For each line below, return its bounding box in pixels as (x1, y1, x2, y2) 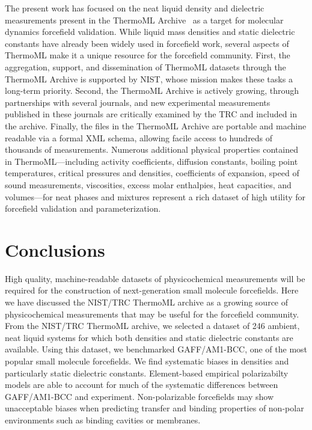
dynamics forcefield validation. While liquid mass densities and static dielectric (5, 25, 295, 38)
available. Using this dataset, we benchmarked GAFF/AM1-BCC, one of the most (5, 343, 308, 355)
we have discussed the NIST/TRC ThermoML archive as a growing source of (5, 296, 289, 308)
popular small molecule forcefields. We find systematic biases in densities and (5, 354, 289, 367)
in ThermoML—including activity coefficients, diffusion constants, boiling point (5, 155, 298, 167)
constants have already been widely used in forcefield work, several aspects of (5, 37, 289, 49)
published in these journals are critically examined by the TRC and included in (5, 108, 297, 120)
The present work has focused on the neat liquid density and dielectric (5, 2, 265, 14)
